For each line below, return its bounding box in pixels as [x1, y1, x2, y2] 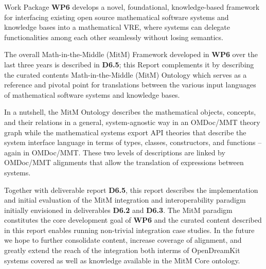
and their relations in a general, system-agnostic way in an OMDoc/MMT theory [4, 116, 260, 127]
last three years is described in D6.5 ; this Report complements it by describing [4, 59, 254, 69]
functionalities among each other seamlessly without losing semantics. [4, 31, 223, 42]
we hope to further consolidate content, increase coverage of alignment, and [4, 235, 242, 245]
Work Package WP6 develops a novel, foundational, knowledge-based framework [4, 2, 260, 12]
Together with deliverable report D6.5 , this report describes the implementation [4, 184, 258, 195]
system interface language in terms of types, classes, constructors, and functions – [4, 137, 262, 148]
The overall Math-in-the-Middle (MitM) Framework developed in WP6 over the [4, 49, 258, 60]
